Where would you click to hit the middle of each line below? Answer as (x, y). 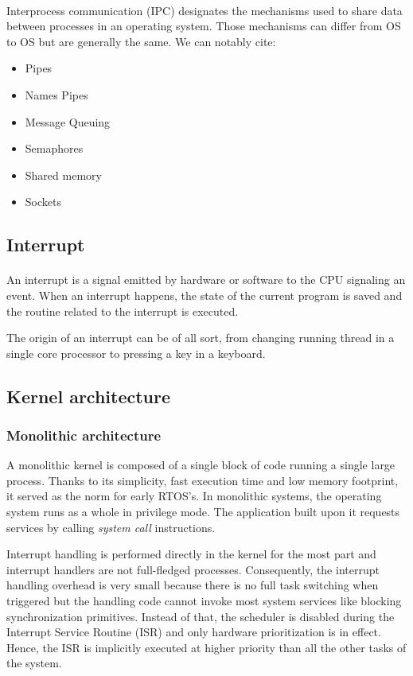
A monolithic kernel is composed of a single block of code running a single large (201, 465)
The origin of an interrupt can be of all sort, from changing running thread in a (201, 338)
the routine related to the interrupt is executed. (123, 311)
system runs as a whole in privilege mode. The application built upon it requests (203, 512)
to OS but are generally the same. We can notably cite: (141, 41)
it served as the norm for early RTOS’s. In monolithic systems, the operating (194, 496)
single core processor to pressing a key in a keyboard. (136, 353)
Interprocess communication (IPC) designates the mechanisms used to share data (205, 10)
